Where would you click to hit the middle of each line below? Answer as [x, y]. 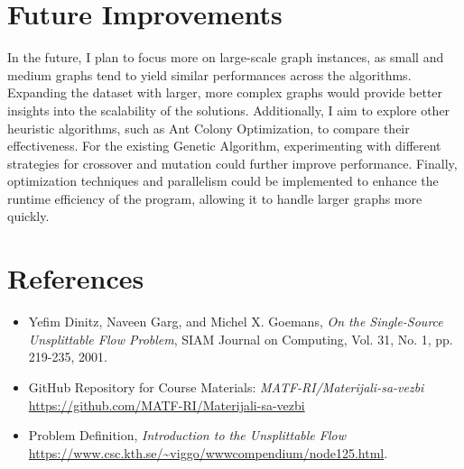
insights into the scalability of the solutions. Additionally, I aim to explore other [229, 110]
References [76, 278]
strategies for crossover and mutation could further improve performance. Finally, [232, 163]
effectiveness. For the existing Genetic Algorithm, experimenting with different [224, 146]
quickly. [28, 216]
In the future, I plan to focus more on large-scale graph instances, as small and [226, 57]
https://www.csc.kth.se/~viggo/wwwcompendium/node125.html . [208, 452]
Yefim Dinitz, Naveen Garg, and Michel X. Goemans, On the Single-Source [236, 322]
